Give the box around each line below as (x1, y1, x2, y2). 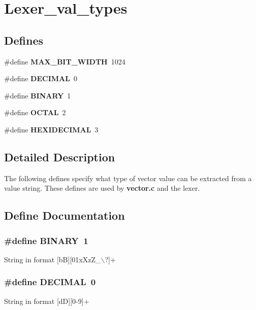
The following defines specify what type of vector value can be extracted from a (4, 173, 252, 183)
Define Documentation (4, 208, 125, 223)
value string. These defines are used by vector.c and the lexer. (4, 183, 200, 193)
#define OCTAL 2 (4, 107, 66, 118)
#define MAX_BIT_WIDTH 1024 (4, 56, 125, 66)
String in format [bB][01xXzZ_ (4, 254, 101, 264)
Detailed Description (4, 149, 115, 164)
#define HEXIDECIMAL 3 (4, 124, 99, 134)
